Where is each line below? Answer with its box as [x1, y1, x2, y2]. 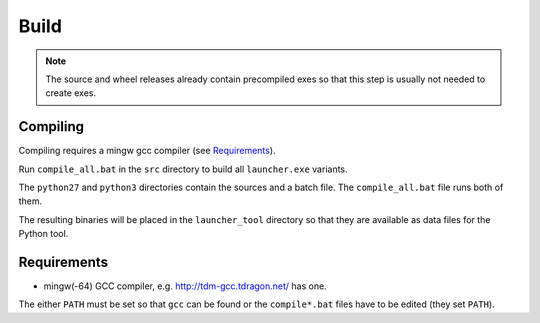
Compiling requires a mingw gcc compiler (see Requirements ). [18, 145, 276, 157]
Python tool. [18, 228, 69, 240]
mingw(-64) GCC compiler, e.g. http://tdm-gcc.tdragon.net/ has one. [43, 280, 327, 292]
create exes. [45, 87, 97, 99]
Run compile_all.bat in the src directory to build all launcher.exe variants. [18, 163, 349, 175]
